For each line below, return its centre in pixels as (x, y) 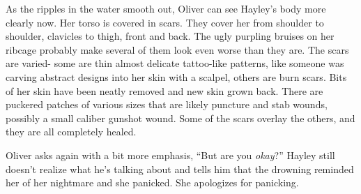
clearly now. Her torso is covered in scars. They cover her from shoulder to (165, 22)
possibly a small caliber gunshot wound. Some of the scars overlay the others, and (180, 118)
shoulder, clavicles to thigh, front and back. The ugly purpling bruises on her (170, 36)
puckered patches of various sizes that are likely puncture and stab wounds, (167, 104)
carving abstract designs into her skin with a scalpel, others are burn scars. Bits (176, 76)
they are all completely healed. (71, 132)
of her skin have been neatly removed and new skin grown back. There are (164, 90)
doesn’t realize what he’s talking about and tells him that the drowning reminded (180, 169)
